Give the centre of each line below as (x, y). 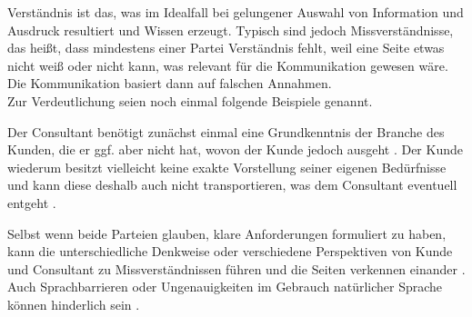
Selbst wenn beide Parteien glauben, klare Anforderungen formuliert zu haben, (227, 233)
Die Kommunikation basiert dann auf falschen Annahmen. (170, 83)
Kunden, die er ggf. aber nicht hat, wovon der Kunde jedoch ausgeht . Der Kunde (235, 149)
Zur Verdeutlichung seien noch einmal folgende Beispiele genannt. (190, 100)
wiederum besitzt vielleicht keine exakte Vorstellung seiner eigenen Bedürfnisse (227, 167)
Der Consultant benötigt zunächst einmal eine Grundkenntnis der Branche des (226, 131)
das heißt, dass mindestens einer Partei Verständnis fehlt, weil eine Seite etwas (226, 48)
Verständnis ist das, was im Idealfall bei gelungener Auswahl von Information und (236, 12)
